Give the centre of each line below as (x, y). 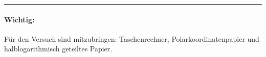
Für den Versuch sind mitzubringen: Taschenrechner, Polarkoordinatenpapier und (132, 38)
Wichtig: (19, 19)
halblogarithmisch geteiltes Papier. (58, 49)
